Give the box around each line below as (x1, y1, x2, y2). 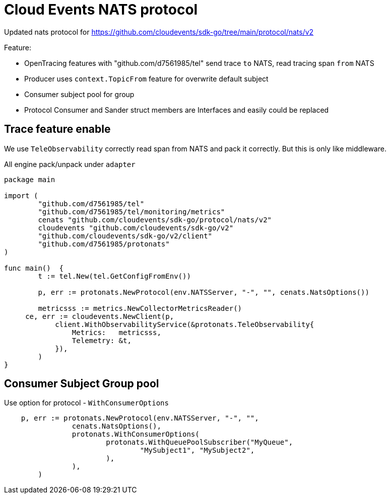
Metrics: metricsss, (72, 328, 161, 337)
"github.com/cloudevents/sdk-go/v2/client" (38, 231, 213, 240)
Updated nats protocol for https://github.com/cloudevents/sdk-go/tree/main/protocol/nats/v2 (4, 27, 314, 36)
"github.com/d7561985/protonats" (38, 239, 170, 248)
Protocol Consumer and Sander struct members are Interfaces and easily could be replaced (24, 105, 329, 114)
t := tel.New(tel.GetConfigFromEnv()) (38, 272, 191, 280)
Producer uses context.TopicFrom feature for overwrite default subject (24, 74, 269, 83)
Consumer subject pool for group (24, 90, 135, 99)
